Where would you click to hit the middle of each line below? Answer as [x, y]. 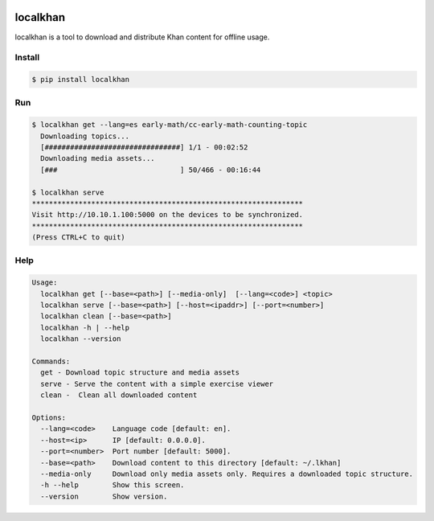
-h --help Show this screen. [113, 485]
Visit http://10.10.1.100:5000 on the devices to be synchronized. [168, 215]
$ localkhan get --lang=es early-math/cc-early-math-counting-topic [170, 125]
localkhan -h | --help [85, 327]
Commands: [51, 361]
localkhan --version [81, 339]
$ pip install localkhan [81, 80]
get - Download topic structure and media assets [140, 373]
